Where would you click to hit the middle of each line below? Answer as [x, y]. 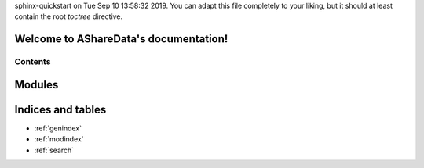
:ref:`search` [54, 150]
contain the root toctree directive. [69, 16]
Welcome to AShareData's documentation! [121, 39]
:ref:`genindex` [58, 128]
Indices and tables [60, 109]
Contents [33, 62]
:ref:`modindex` [59, 139]
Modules [37, 85]
